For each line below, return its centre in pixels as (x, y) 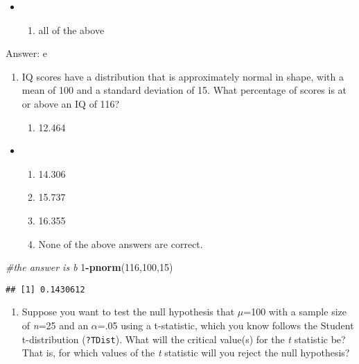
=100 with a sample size (295, 312)
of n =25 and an (55, 325)
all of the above (71, 30)
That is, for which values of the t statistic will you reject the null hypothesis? (186, 353)
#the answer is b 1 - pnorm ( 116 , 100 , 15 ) (89, 267)
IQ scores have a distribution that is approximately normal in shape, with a (183, 76)
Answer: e (26, 53)
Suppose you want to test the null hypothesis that (128, 312)
